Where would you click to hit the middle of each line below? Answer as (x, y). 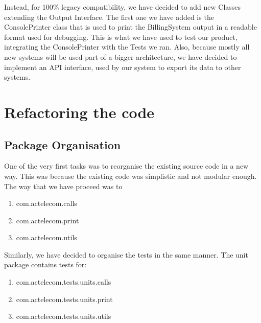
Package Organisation (63, 144)
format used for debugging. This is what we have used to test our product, (121, 37)
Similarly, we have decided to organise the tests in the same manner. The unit (126, 254)
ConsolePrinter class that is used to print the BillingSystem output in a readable (130, 27)
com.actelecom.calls (46, 203)
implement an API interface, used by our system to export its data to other (123, 67)
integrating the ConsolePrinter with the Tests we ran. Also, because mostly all (127, 47)
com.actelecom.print (48, 220)
